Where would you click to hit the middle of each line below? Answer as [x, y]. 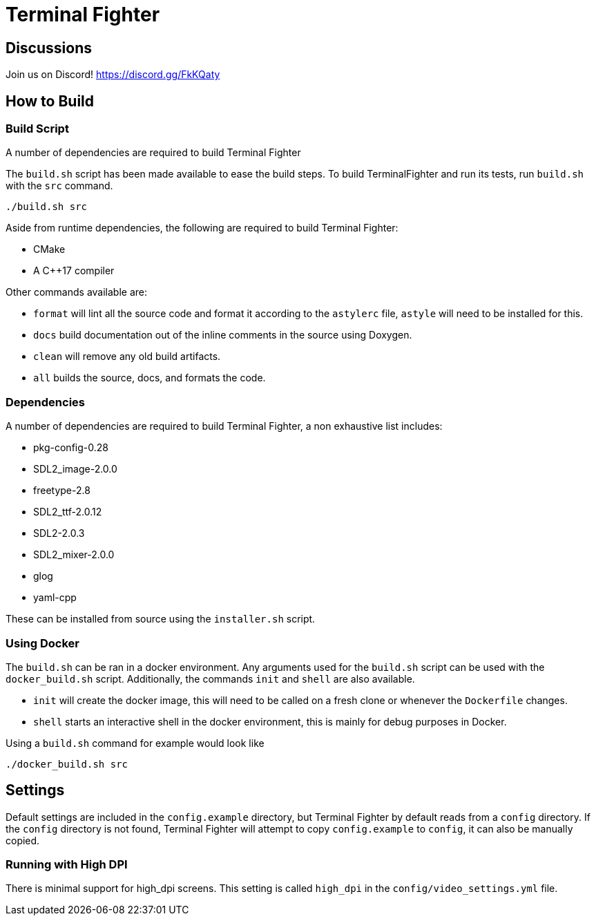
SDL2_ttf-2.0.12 [68, 512]
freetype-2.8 [62, 491]
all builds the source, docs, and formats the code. [150, 378]
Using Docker [42, 643]
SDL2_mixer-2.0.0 [74, 555]
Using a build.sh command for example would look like [135, 743]
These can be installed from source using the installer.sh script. [161, 619]
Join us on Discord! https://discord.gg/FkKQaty [113, 75]
